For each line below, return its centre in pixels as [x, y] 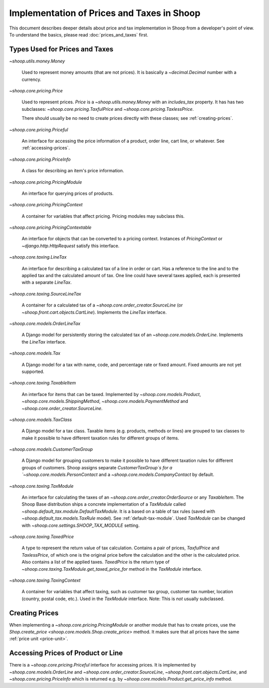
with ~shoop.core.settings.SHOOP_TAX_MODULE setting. [81, 525]
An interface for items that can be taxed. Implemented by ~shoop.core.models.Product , [111, 394]
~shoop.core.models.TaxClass [41, 419]
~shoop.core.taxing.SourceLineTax [45, 294]
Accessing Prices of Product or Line [66, 653]
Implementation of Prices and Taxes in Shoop [105, 13]
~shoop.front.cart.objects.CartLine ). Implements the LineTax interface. [94, 312]
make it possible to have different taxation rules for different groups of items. [100, 438]
